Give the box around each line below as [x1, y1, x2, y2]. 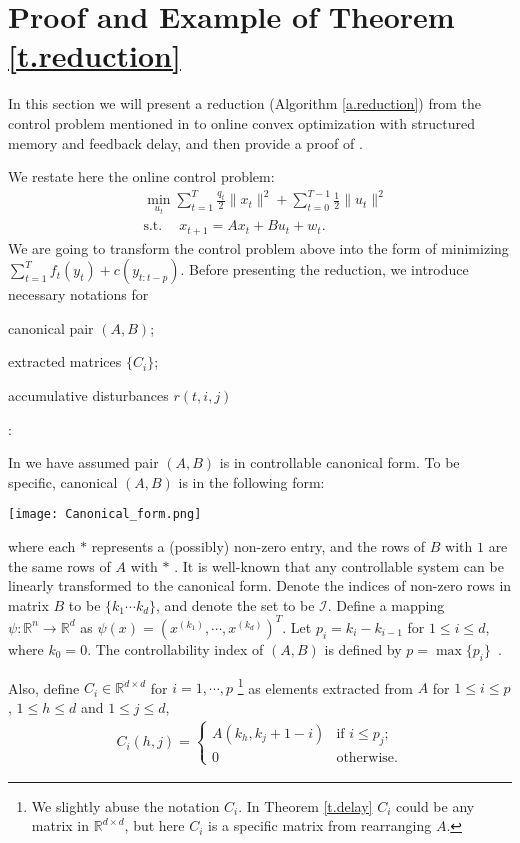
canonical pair [8, 317, 94, 338]
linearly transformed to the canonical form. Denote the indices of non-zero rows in [8, 575, 512, 596]
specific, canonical [8, 471, 118, 492]
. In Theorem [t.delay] [238, 795, 373, 816]
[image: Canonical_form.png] [8, 507, 202, 522]
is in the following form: [178, 471, 325, 492]
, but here [124, 815, 185, 836]
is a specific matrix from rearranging [208, 815, 432, 836]
